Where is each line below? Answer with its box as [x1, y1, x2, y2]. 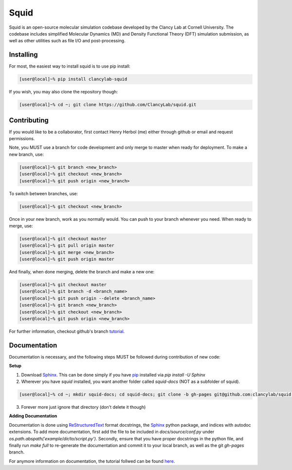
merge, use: [9, 223, 34, 229]
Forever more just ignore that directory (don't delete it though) [21, 404, 146, 410]
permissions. [9, 136, 35, 142]
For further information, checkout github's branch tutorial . [9, 328, 125, 334]
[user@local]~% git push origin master [19, 256, 114, 262]
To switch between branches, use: [9, 190, 78, 197]
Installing [9, 51, 38, 59]
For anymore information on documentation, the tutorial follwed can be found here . [9, 458, 175, 464]
